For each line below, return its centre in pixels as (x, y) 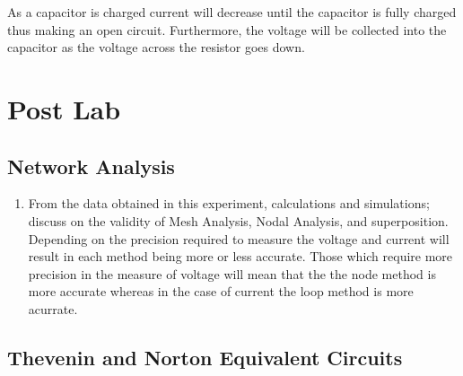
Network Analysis (91, 166)
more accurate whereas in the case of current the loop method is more (221, 291)
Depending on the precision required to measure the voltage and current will (239, 238)
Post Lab (64, 108)
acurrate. (53, 308)
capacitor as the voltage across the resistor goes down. (156, 47)
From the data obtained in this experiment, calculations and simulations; (229, 203)
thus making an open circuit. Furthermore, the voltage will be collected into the (227, 29)
